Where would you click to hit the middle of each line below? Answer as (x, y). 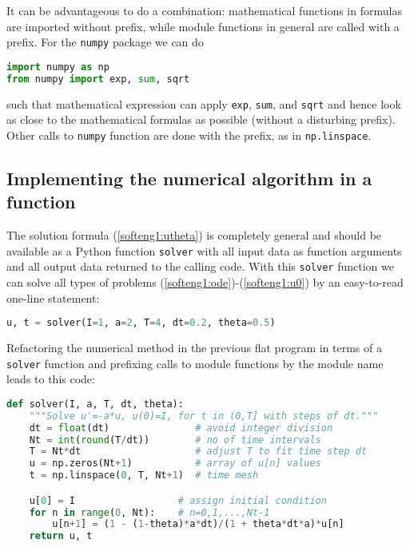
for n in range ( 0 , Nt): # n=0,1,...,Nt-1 (149, 512)
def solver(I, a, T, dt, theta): (95, 404)
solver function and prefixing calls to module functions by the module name (195, 363)
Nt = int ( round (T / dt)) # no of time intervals (175, 440)
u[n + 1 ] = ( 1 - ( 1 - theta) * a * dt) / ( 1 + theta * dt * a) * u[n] (198, 524)
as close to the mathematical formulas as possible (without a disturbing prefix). (201, 119)
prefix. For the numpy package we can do (105, 42)
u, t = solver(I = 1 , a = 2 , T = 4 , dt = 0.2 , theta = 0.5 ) (141, 323)
